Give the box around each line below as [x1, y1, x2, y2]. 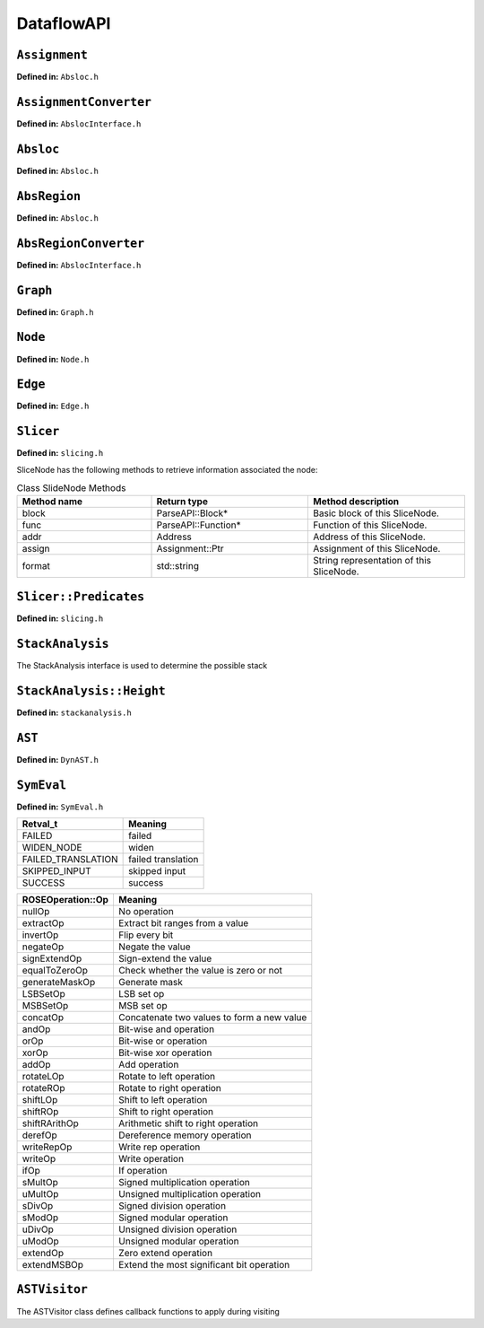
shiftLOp [22, 1094, 58, 1105]
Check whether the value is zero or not [117, 965, 282, 976]
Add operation [117, 1059, 179, 1070]
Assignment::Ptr [156, 543, 224, 555]
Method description [313, 495, 400, 508]
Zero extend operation [117, 1247, 213, 1259]
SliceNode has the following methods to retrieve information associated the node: [16, 464, 318, 475]
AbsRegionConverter [16, 236, 145, 250]
